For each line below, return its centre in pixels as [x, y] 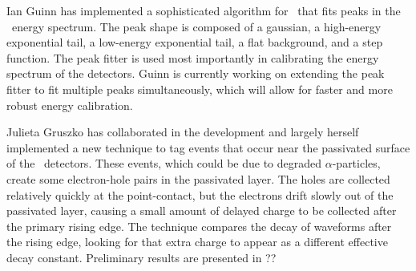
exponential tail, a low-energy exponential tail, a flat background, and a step [195, 42]
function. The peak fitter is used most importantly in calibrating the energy [193, 57]
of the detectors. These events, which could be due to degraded [164, 163]
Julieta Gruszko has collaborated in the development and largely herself [183, 132]
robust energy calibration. [70, 105]
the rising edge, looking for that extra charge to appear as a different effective [197, 242]
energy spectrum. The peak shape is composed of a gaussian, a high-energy [196, 26]
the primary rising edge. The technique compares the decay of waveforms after [199, 226]
